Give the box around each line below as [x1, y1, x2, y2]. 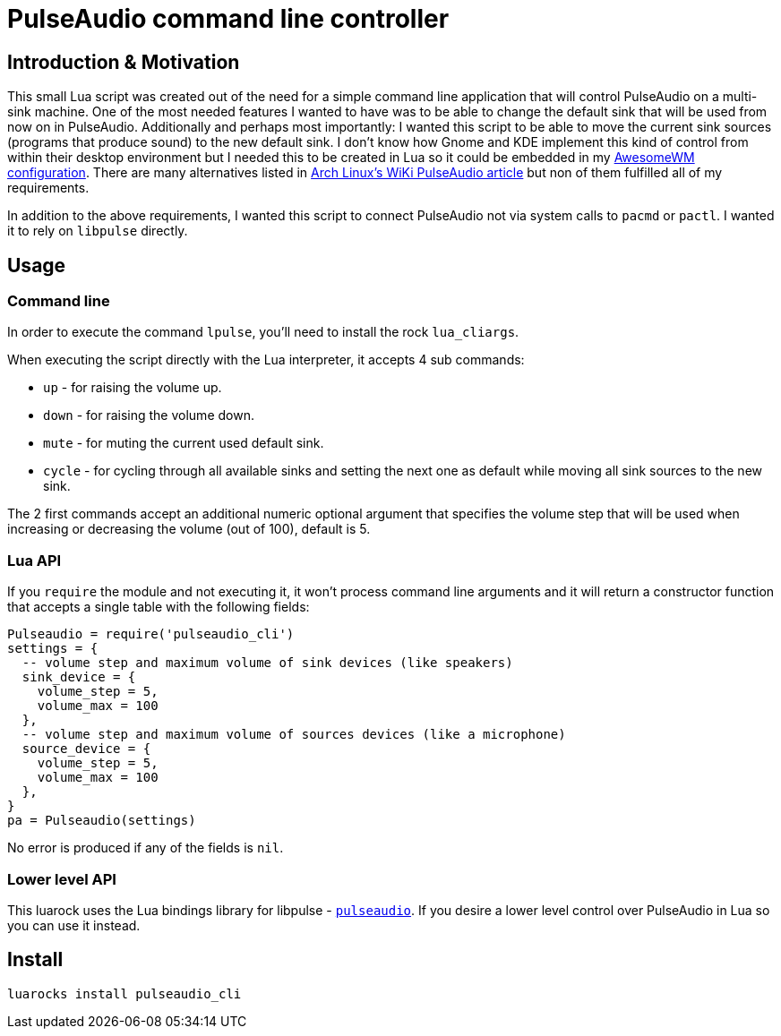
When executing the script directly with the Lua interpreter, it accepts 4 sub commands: [7, 352, 525, 368]
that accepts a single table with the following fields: [7, 599, 310, 615]
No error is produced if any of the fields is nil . [7, 840, 284, 856]
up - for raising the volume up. [43, 380, 222, 396]
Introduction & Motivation [7, 50, 240, 73]
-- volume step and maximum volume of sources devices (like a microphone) [21, 727, 566, 742]
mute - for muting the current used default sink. [43, 435, 324, 451]
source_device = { [21, 741, 151, 757]
